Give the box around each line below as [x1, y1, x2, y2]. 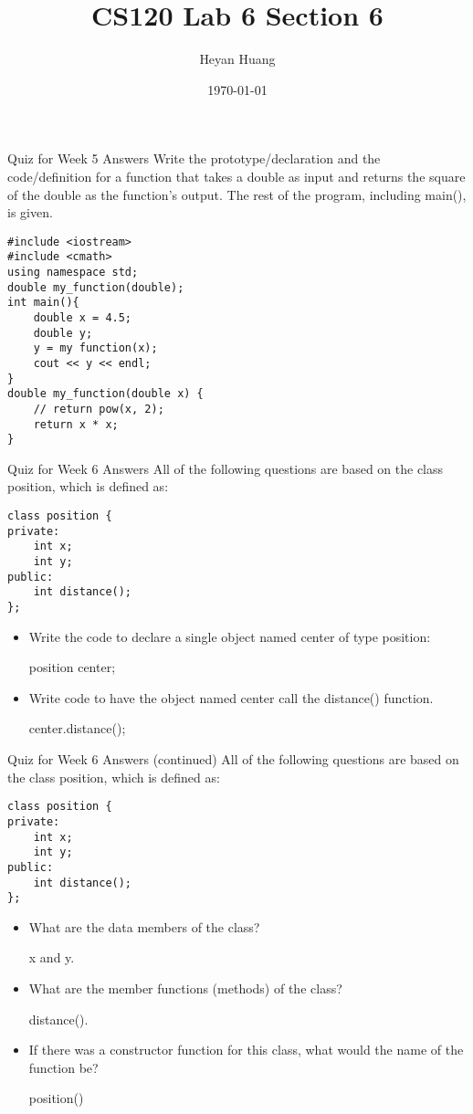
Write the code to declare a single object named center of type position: [28, 626, 431, 646]
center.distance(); [28, 719, 126, 738]
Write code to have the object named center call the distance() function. [28, 688, 434, 707]
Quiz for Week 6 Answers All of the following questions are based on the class [7, 458, 444, 478]
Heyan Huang [199, 49, 276, 68]
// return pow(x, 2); [33, 402, 164, 415]
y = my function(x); [33, 342, 158, 355]
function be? [28, 1057, 99, 1077]
